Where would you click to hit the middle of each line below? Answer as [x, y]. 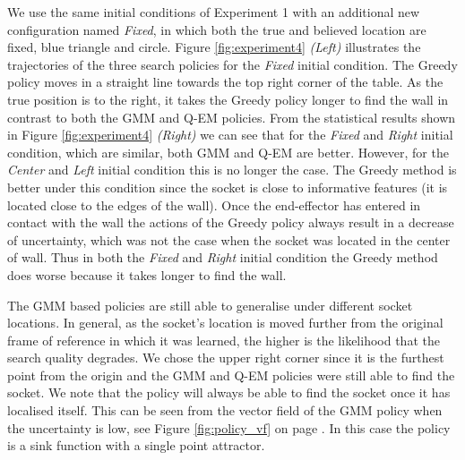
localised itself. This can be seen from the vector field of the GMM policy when [225, 410]
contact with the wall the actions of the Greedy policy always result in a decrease [231, 222]
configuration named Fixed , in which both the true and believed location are [217, 29]
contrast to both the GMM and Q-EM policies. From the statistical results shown [232, 117]
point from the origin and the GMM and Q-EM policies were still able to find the [231, 375]
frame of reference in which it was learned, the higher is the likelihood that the [224, 340]
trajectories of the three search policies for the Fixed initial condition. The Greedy [232, 64]
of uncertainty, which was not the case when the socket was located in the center [229, 239]
